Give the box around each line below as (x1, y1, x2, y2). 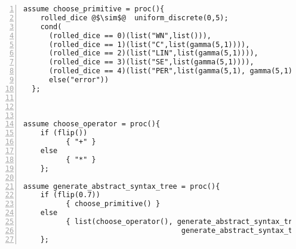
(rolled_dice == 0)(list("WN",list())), (48, 31, 211, 40)
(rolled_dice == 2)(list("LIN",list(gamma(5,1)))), (48, 49, 258, 58)
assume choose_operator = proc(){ (23, 120, 161, 129)
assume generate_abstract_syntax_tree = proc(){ (23, 182, 220, 191)
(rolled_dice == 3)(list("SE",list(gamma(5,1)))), (48, 58, 254, 67)
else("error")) (48, 76, 109, 84)
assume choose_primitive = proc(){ (23, 5, 165, 13)
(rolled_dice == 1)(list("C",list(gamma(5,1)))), (48, 40, 250, 49)
